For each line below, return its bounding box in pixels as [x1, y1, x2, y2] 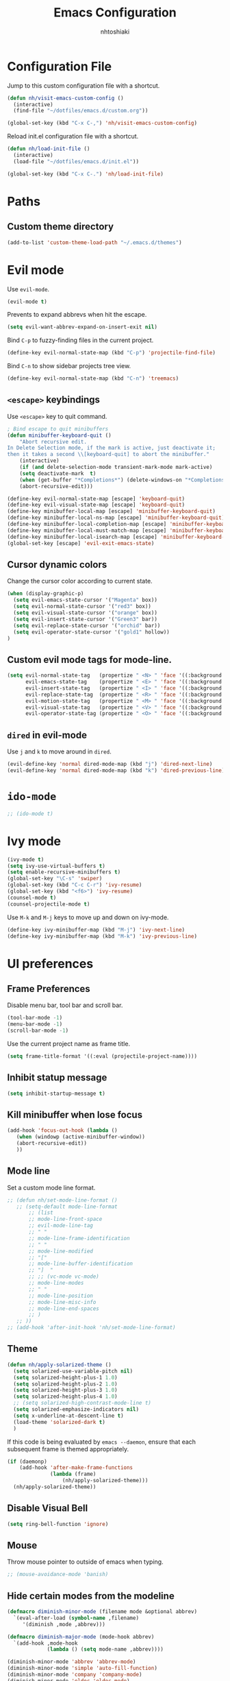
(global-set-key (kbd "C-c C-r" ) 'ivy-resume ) [7, 882, 142, 888]
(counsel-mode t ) [7, 894, 57, 901]
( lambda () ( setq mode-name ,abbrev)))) [47, 1646, 164, 1653]
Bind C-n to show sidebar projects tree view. [7, 362, 131, 370]
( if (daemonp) [7, 1458, 48, 1465]
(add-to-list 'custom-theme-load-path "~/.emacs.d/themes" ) [7, 239, 183, 246]
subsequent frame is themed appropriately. [7, 1444, 129, 1453]
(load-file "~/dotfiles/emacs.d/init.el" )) [13, 158, 139, 165]
